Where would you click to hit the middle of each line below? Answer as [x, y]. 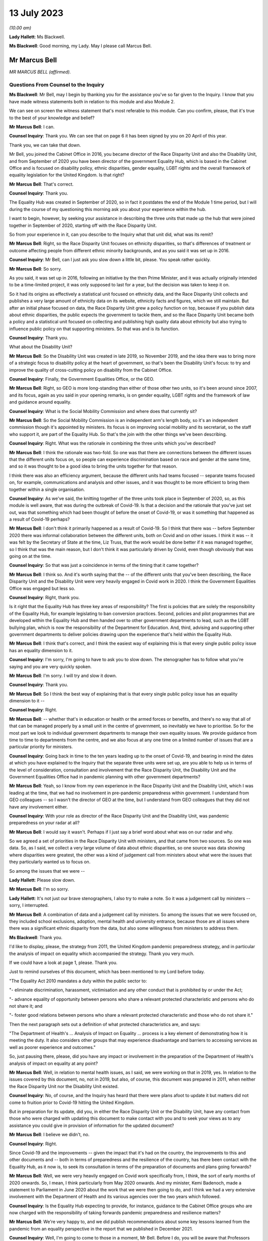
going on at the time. [30, 556]
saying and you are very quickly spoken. [50, 666]
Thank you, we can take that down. [45, 145]
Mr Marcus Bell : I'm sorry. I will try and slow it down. [63, 676]
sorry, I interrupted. [29, 905]
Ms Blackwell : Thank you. [36, 937]
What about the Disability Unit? [41, 347]
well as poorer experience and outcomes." [52, 1047]
